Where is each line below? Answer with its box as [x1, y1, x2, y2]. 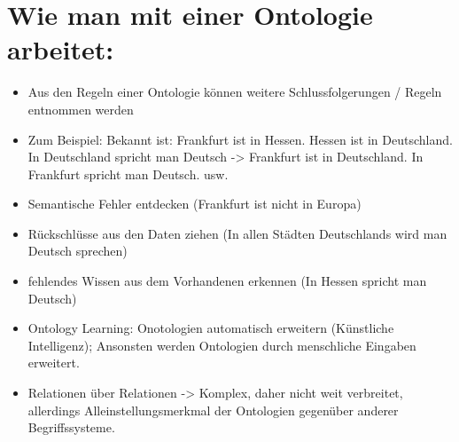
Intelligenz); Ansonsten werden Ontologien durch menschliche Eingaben [27, 335, 416, 354]
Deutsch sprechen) [27, 241, 128, 260]
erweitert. [27, 353, 80, 372]
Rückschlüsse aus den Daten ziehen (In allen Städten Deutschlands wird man [27, 224, 447, 242]
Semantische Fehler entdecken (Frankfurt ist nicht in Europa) [27, 194, 362, 213]
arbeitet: [7, 31, 114, 67]
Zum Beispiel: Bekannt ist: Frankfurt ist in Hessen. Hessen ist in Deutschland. [27, 130, 453, 148]
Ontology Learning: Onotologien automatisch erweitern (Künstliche [27, 319, 394, 337]
